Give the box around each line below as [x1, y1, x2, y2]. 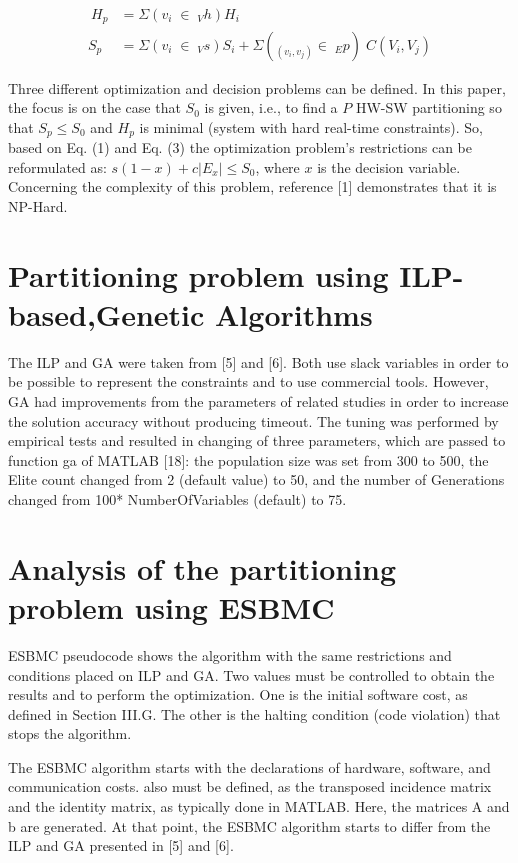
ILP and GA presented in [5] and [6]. [8, 835, 234, 856]
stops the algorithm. [8, 723, 132, 744]
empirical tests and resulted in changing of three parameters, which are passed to [8, 430, 506, 451]
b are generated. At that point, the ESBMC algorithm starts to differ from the [8, 815, 491, 836]
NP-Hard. [8, 195, 68, 216]
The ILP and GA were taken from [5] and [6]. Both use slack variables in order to [8, 351, 509, 372]
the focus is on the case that [8, 97, 181, 118]
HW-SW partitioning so [355, 97, 502, 118]
